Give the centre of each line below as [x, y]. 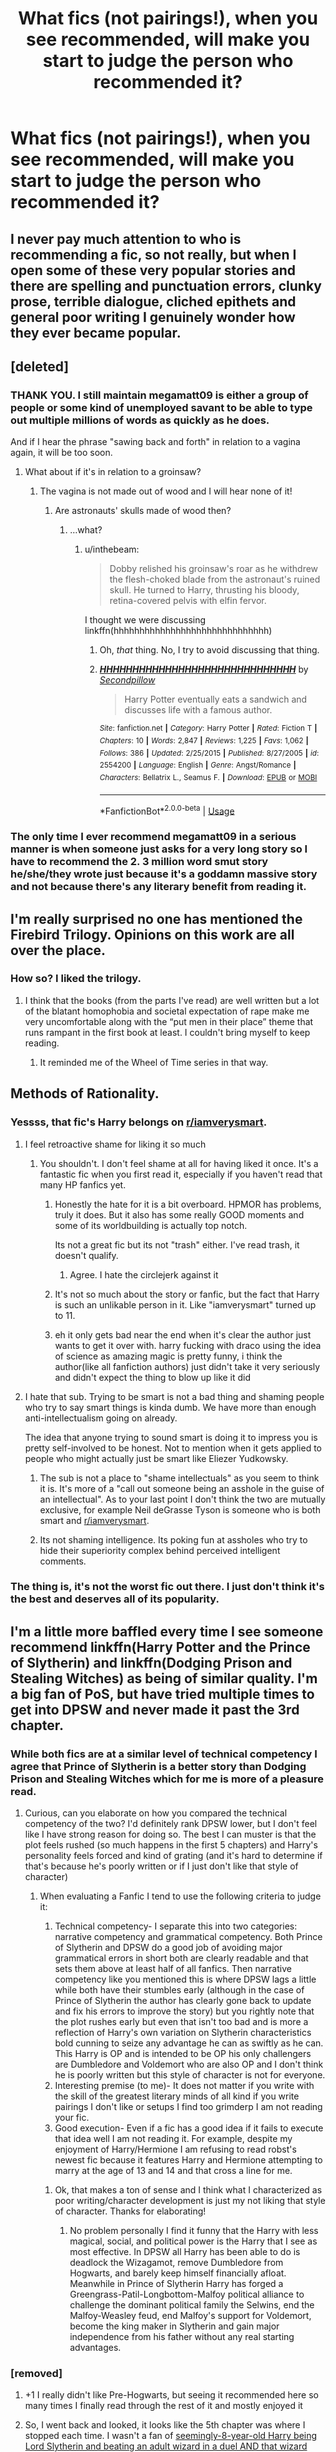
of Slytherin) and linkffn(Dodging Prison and [151, 1662]
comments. [63, 1561]
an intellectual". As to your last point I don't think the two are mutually [182, 1499]
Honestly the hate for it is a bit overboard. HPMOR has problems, [188, 1204]
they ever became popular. [96, 332]
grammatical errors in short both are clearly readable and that [181, 1958]
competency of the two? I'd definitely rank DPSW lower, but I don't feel [171, 1824]
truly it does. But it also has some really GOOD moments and [179, 1214]
